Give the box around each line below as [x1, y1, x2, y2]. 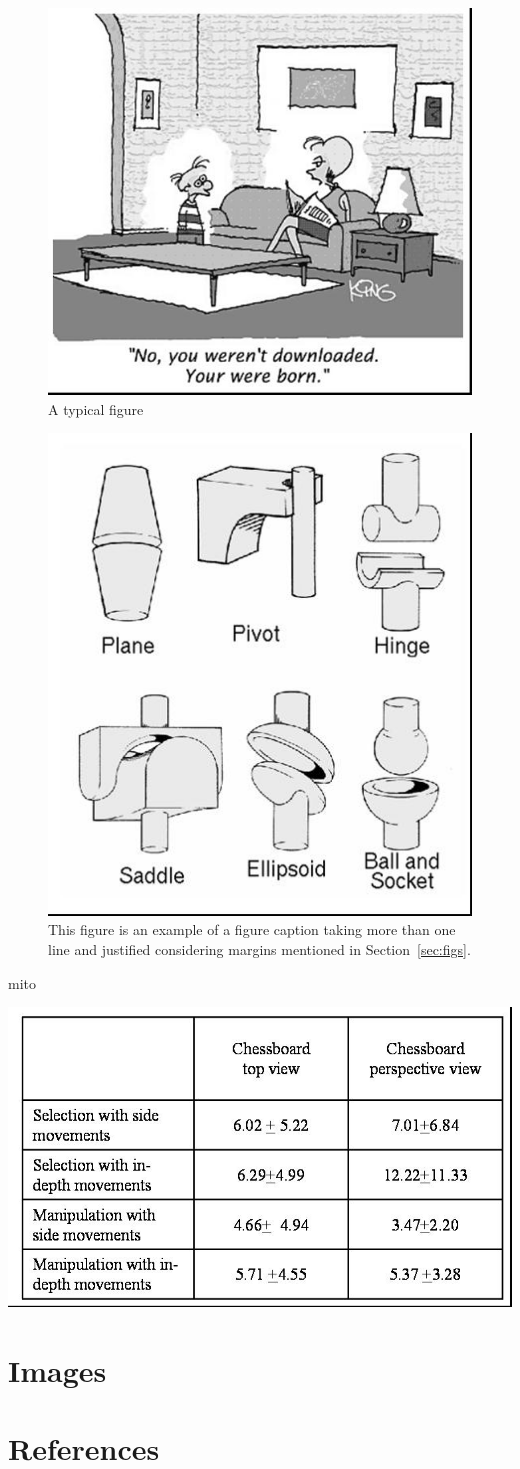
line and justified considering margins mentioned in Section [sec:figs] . [48, 939, 471, 959]
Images [8, 1349, 107, 1390]
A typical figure [48, 398, 144, 419]
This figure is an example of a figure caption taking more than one [48, 919, 456, 940]
